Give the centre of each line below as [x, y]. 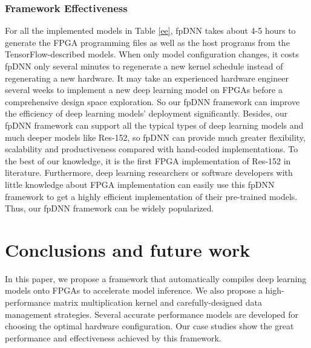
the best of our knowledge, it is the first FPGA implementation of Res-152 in [148, 160]
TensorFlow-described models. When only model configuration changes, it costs [152, 54]
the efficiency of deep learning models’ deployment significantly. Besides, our [146, 113]
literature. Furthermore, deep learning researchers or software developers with [149, 172]
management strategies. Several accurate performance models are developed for [152, 314]
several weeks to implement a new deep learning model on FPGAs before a [144, 90]
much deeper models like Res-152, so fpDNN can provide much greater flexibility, [155, 137]
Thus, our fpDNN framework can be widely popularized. [110, 208]
